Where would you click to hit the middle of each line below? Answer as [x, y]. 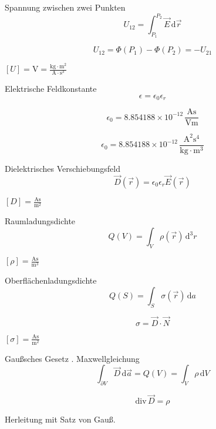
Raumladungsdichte [40, 221]
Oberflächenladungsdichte [51, 280]
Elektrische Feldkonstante [51, 89]
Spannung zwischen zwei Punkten [65, 7]
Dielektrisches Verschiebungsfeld [63, 168]
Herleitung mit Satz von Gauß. [60, 419]
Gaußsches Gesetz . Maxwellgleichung [72, 358]
